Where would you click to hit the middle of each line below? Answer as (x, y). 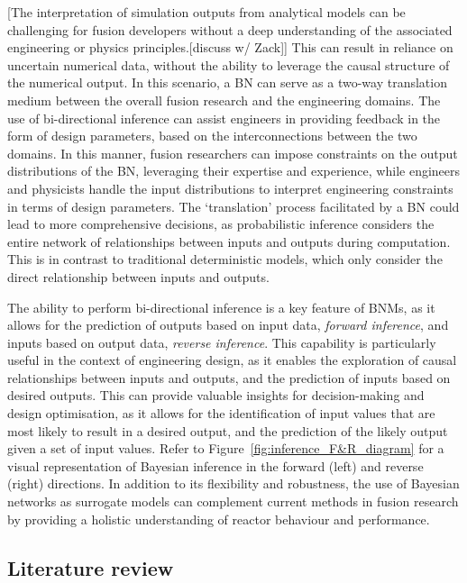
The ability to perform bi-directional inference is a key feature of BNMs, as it (221, 307)
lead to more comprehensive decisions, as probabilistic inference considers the (221, 224)
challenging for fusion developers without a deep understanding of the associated (230, 29)
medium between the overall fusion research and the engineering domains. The (224, 100)
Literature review (91, 567)
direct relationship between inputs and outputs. (138, 276)
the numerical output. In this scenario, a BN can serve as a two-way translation (227, 82)
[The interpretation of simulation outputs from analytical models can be (206, 12)
